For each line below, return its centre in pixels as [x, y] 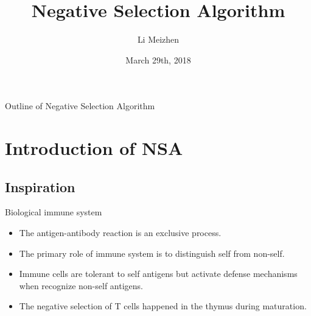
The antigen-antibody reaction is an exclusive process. [120, 233]
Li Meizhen [158, 39]
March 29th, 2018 [158, 59]
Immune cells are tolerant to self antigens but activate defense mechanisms [158, 274]
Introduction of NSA [94, 148]
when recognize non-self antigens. [81, 285]
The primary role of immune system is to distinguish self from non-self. [152, 253]
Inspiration [40, 186]
